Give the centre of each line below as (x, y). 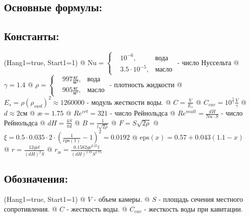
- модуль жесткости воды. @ (129, 102)
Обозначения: (36, 179)
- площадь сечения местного (201, 199)
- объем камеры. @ (122, 199)
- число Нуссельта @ (208, 62)
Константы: (32, 36)
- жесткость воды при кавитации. (193, 208)
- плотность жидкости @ (146, 84)
